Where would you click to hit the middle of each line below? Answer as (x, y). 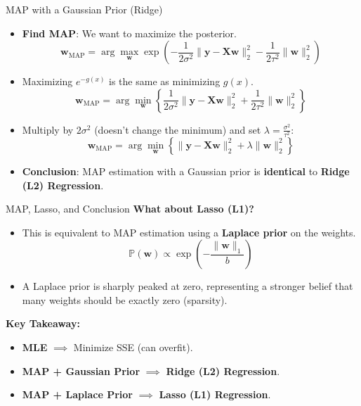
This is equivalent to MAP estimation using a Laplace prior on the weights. (189, 232)
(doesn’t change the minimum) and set (178, 129)
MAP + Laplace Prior (77, 394)
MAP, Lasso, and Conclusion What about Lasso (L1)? (130, 209)
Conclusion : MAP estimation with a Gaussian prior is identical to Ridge (186, 171)
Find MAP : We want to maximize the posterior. (129, 33)
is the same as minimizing (165, 81)
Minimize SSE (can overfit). (133, 347)
